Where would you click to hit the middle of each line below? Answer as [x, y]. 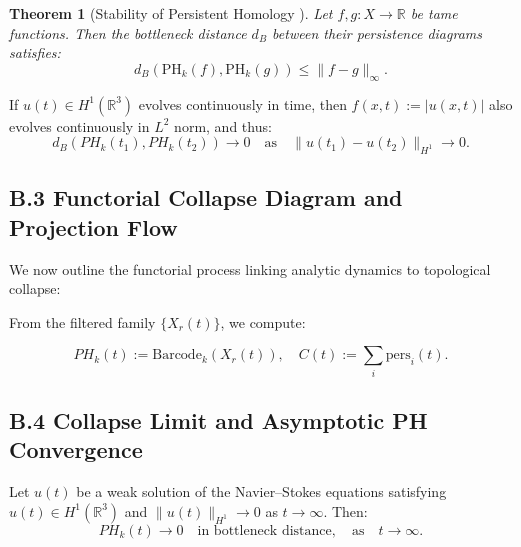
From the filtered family [82, 321]
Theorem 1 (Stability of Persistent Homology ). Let [171, 13]
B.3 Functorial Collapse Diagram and [206, 197]
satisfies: [35, 52]
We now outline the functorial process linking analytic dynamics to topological [250, 268]
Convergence [76, 449]
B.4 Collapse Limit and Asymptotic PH [218, 420]
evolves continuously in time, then [242, 103]
